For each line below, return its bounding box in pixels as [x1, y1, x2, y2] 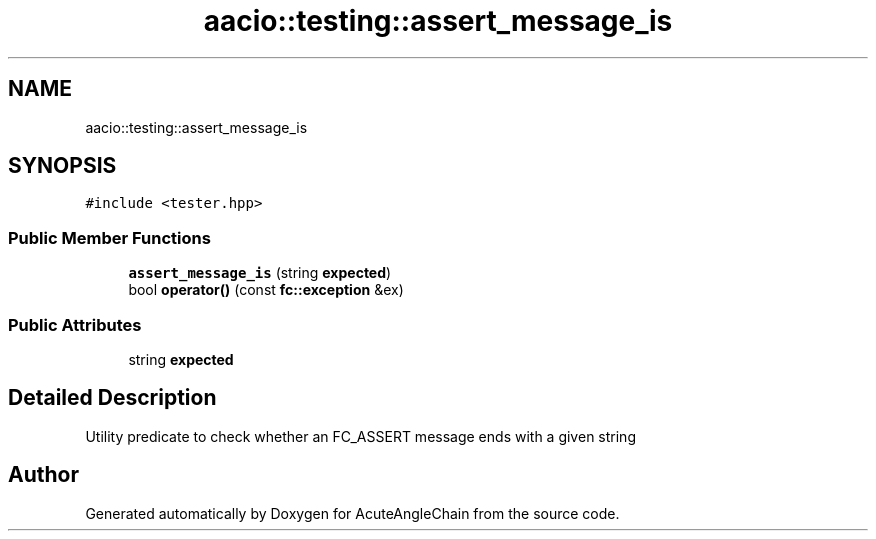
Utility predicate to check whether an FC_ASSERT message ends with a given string [85, 427, 636, 445]
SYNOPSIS [8, 153, 117, 179]
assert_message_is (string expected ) [128, 264, 392, 282]
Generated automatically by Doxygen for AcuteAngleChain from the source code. [85, 504, 620, 522]
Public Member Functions [8, 227, 211, 248]
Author [8, 462, 79, 488]
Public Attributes [8, 314, 142, 335]
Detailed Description [8, 385, 217, 411]
